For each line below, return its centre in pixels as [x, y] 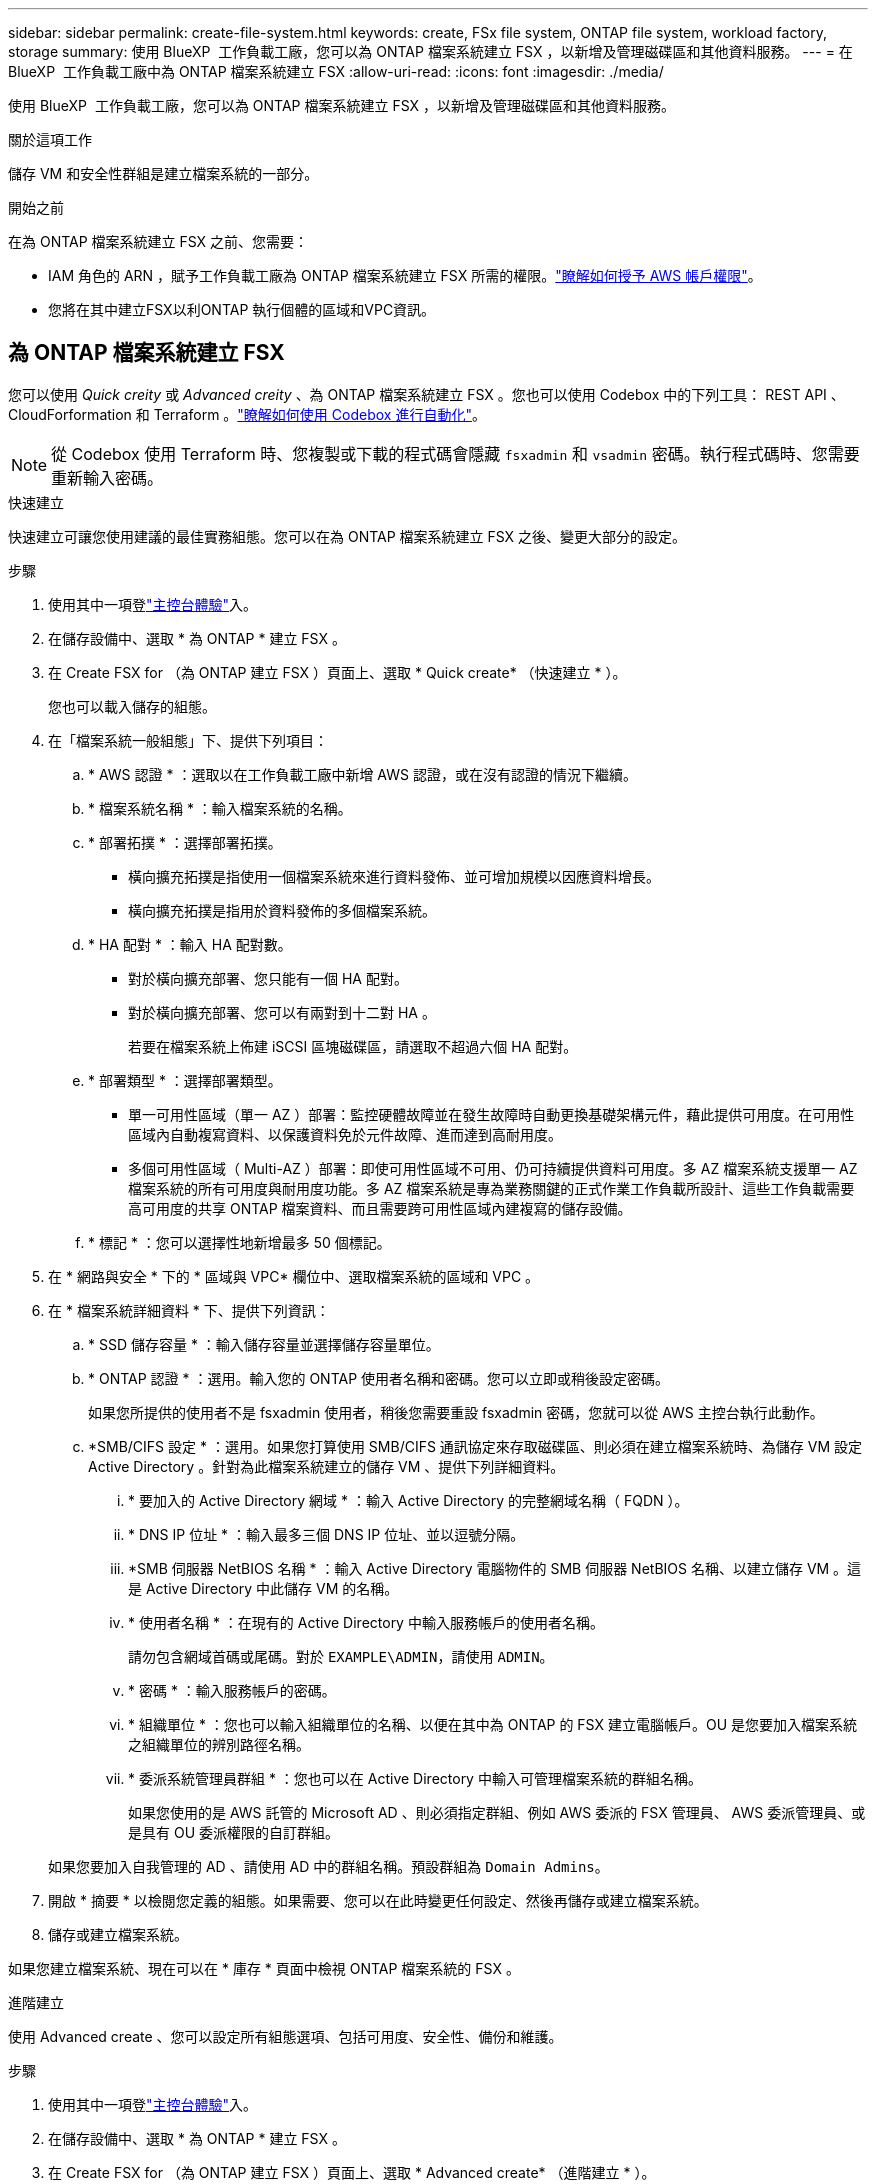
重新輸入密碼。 [107, 477]
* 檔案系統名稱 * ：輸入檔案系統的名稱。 [220, 808]
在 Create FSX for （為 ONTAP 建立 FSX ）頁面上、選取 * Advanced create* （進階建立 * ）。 [352, 2172]
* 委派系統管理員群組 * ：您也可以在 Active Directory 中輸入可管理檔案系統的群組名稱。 [415, 1778]
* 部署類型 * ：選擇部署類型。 [185, 1080]
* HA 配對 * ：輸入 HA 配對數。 [190, 944]
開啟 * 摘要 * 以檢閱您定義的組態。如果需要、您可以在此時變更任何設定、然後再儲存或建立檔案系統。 [378, 1900]
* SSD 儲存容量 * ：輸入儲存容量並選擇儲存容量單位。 [264, 1344]
